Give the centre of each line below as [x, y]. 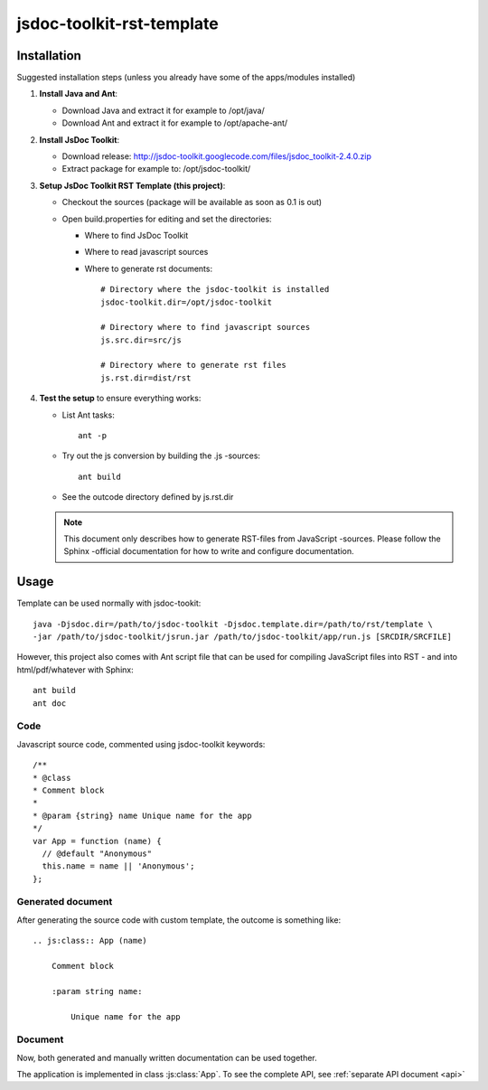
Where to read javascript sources [146, 252]
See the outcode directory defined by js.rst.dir [148, 497]
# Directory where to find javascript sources [206, 327]
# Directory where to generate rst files [193, 365]
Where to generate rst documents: [148, 268]
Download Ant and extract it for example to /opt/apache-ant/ [175, 123]
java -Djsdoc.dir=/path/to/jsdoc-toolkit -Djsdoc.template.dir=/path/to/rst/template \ [233, 624]
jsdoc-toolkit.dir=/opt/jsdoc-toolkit [187, 302]
